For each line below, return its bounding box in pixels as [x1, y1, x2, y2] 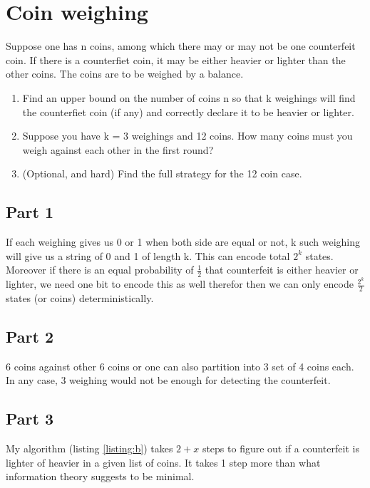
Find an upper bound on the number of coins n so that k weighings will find [22, 90, 356, 105]
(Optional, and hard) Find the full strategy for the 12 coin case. [22, 166, 302, 181]
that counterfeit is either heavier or [205, 262, 359, 277]
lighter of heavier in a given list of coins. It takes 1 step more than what [6, 455, 321, 469]
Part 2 [6, 325, 54, 347]
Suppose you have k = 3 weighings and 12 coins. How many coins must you [22, 128, 353, 143]
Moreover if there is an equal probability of [6, 262, 194, 277]
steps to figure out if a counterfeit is [202, 441, 359, 456]
